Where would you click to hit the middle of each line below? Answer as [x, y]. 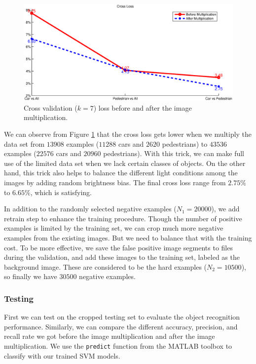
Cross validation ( [51, 107]
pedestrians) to [185, 143]
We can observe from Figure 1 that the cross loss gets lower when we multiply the [128, 134]
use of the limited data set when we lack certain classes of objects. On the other [125, 163]
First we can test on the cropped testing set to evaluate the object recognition [122, 317]
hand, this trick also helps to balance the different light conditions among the [121, 173]
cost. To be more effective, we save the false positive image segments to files [118, 247]
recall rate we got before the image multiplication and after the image [110, 336]
